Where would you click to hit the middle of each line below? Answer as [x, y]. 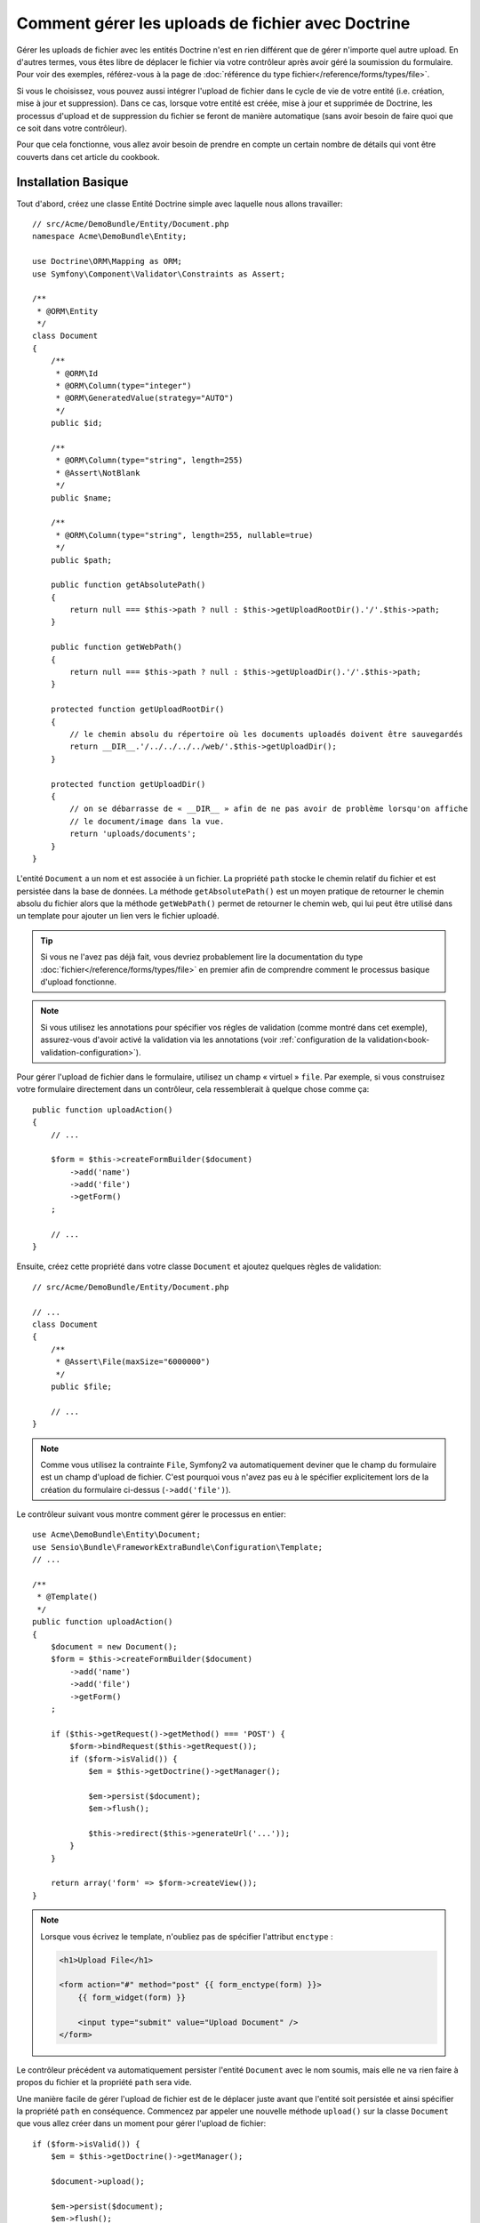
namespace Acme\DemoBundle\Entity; [110, 237]
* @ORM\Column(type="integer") [124, 386]
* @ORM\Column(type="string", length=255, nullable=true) [184, 535]
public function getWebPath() [116, 647]
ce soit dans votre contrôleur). [72, 128]
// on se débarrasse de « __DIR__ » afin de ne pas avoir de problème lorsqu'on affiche [269, 809]
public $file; [81, 1386]
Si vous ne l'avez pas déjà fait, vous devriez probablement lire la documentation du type [202, 957]
